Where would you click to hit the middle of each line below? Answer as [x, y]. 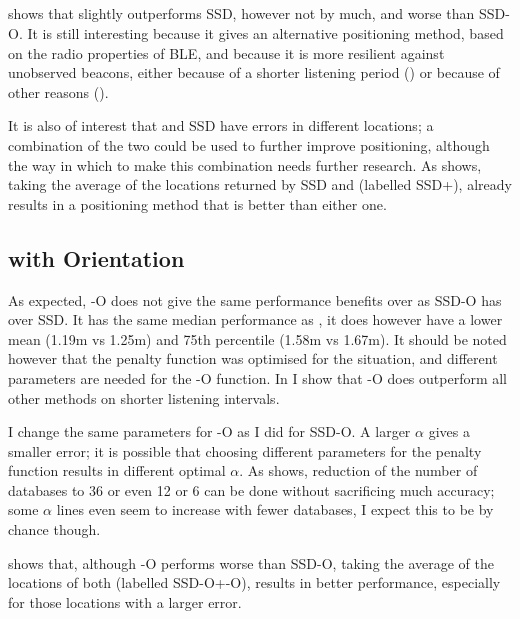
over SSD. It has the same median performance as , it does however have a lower [255, 319]
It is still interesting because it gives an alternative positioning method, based [265, 32]
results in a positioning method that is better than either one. [197, 203]
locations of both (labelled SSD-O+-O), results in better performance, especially [254, 582]
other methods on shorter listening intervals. [144, 397]
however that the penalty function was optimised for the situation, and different [253, 358]
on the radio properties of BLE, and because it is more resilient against [226, 52]
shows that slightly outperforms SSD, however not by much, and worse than [241, 13]
